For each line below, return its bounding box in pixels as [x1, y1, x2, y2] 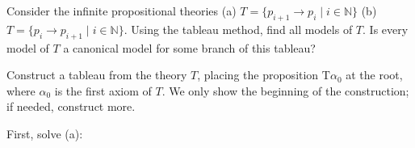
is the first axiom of [54, 82, 152, 99]
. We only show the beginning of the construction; [161, 82, 409, 99]
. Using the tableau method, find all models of [124, 20, 353, 37]
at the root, [346, 66, 403, 83]
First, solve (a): [6, 125, 83, 142]
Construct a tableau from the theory [6, 66, 187, 83]
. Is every [363, 20, 409, 37]
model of [6, 39, 49, 56]
